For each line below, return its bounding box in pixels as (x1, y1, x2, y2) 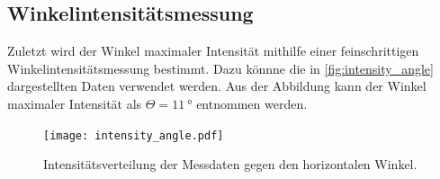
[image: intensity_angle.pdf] (43, 129, 224, 142)
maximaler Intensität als (7, 94, 142, 112)
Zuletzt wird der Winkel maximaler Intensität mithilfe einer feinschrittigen (7, 41, 419, 60)
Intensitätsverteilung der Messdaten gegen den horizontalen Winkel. (43, 155, 418, 174)
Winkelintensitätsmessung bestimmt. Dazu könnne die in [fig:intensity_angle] (7, 58, 434, 77)
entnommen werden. (196, 94, 308, 112)
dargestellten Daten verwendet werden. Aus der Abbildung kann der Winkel (7, 76, 427, 95)
